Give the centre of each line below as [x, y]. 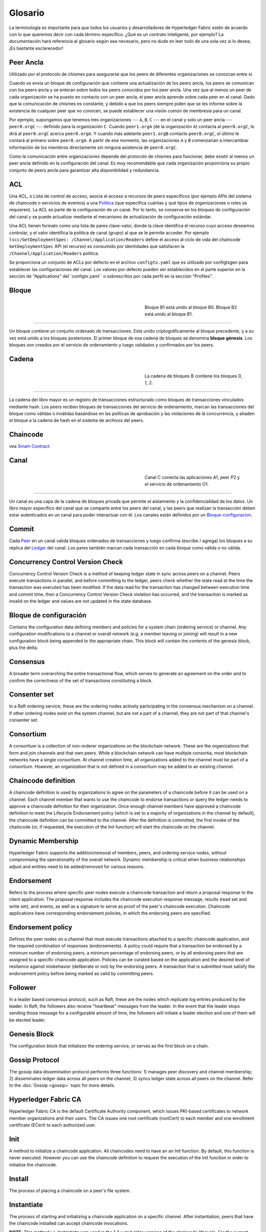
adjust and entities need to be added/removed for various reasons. [77, 866]
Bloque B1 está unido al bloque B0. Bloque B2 [191, 307]
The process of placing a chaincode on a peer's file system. [70, 1191]
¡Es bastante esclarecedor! [36, 48]
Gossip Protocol [34, 1060]
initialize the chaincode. [33, 1164]
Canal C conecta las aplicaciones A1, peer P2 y [192, 478]
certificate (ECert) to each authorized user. [52, 1125]
